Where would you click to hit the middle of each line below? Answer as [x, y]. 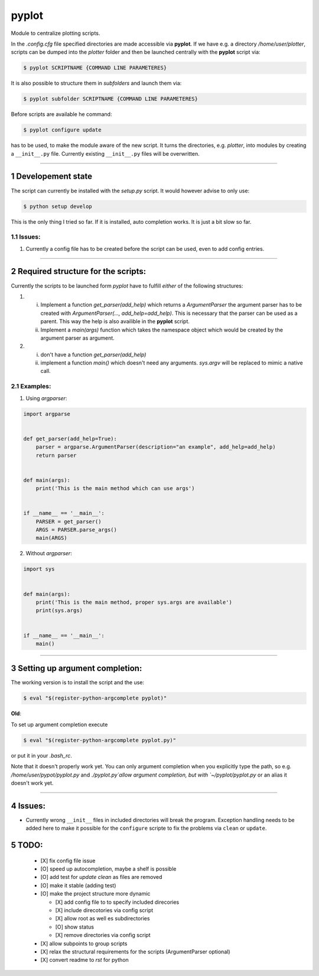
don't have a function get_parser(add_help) [93, 355]
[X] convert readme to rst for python [85, 960]
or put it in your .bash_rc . [41, 755]
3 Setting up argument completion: [77, 669]
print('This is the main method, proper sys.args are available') [134, 602]
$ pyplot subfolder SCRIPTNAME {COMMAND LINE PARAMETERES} [110, 99]
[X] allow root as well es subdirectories [102, 919]
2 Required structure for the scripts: [79, 271]
